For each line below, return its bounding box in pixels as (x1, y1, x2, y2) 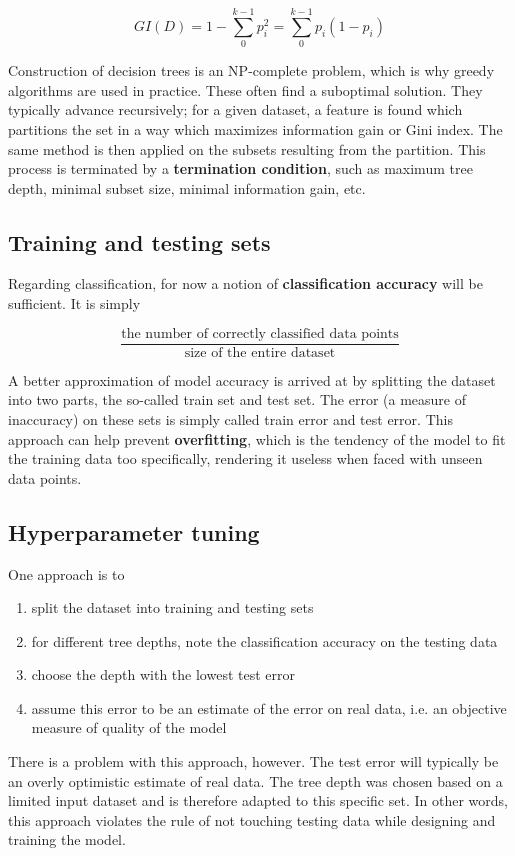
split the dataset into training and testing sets (31, 597, 314, 618)
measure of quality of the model (31, 717, 227, 738)
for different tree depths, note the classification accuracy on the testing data (31, 630, 498, 651)
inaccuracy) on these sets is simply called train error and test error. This (8, 408, 453, 429)
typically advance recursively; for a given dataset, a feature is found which (8, 99, 463, 120)
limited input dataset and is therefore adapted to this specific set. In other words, (8, 790, 508, 811)
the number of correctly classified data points (121, 326, 399, 341)
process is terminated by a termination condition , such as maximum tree (8, 158, 473, 179)
